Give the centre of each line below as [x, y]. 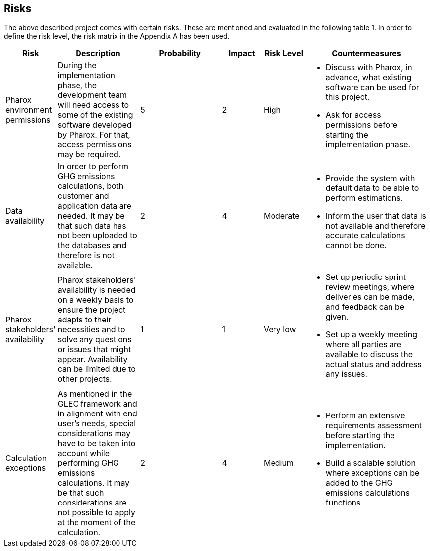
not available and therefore [375, 226]
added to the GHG [359, 483]
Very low [280, 330]
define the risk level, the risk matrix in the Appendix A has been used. [117, 36]
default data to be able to [372, 188]
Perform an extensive [365, 416]
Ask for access [353, 115]
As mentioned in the [95, 394]
